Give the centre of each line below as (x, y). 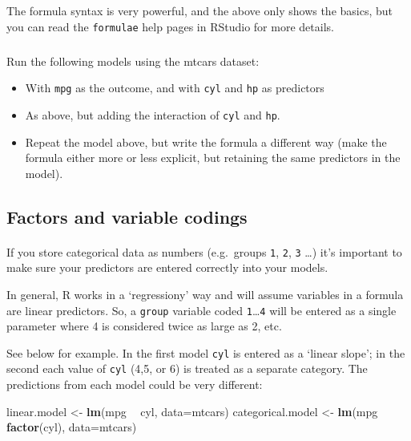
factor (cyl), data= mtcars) (72, 427)
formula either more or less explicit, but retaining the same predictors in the (213, 158)
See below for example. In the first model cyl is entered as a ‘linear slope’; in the (206, 352)
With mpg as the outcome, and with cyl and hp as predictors (175, 88)
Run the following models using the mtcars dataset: (133, 61)
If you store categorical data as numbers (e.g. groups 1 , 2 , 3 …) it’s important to (204, 251)
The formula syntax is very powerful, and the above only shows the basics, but (200, 10)
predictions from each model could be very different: (135, 384)
